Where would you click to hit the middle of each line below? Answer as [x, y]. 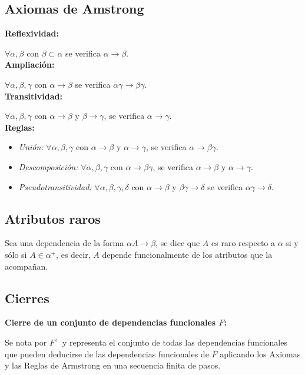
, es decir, [73, 254]
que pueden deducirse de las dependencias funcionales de [107, 354]
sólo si [16, 254]
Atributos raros [53, 218]
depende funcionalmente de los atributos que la [187, 254]
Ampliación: [30, 64]
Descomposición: [48, 166]
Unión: [31, 147]
